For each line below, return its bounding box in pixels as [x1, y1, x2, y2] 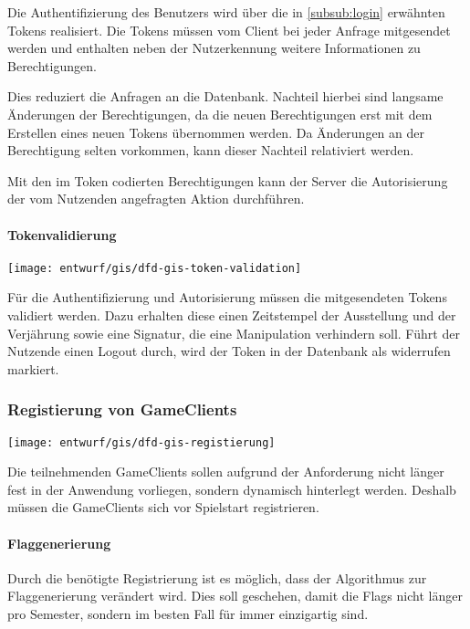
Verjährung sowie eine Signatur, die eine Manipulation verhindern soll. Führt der [7, 323, 460, 342]
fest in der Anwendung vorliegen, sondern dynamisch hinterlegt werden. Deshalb [7, 479, 456, 498]
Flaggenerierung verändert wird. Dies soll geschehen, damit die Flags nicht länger [7, 586, 463, 605]
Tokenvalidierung [7, 225, 117, 244]
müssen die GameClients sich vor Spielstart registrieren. [7, 498, 319, 517]
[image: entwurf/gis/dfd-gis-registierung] [7, 435, 276, 449]
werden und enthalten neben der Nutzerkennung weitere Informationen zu [7, 38, 421, 58]
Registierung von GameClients [7, 398, 237, 421]
